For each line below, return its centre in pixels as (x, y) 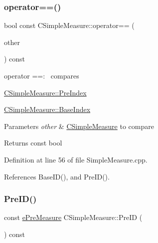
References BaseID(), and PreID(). (57, 176)
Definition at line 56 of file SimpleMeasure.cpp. (76, 159)
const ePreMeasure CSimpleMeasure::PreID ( (73, 217)
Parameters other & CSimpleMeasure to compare (79, 126)
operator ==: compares (42, 75)
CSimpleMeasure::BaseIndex (47, 109)
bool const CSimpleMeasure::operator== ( (69, 25)
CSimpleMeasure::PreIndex (45, 92)
